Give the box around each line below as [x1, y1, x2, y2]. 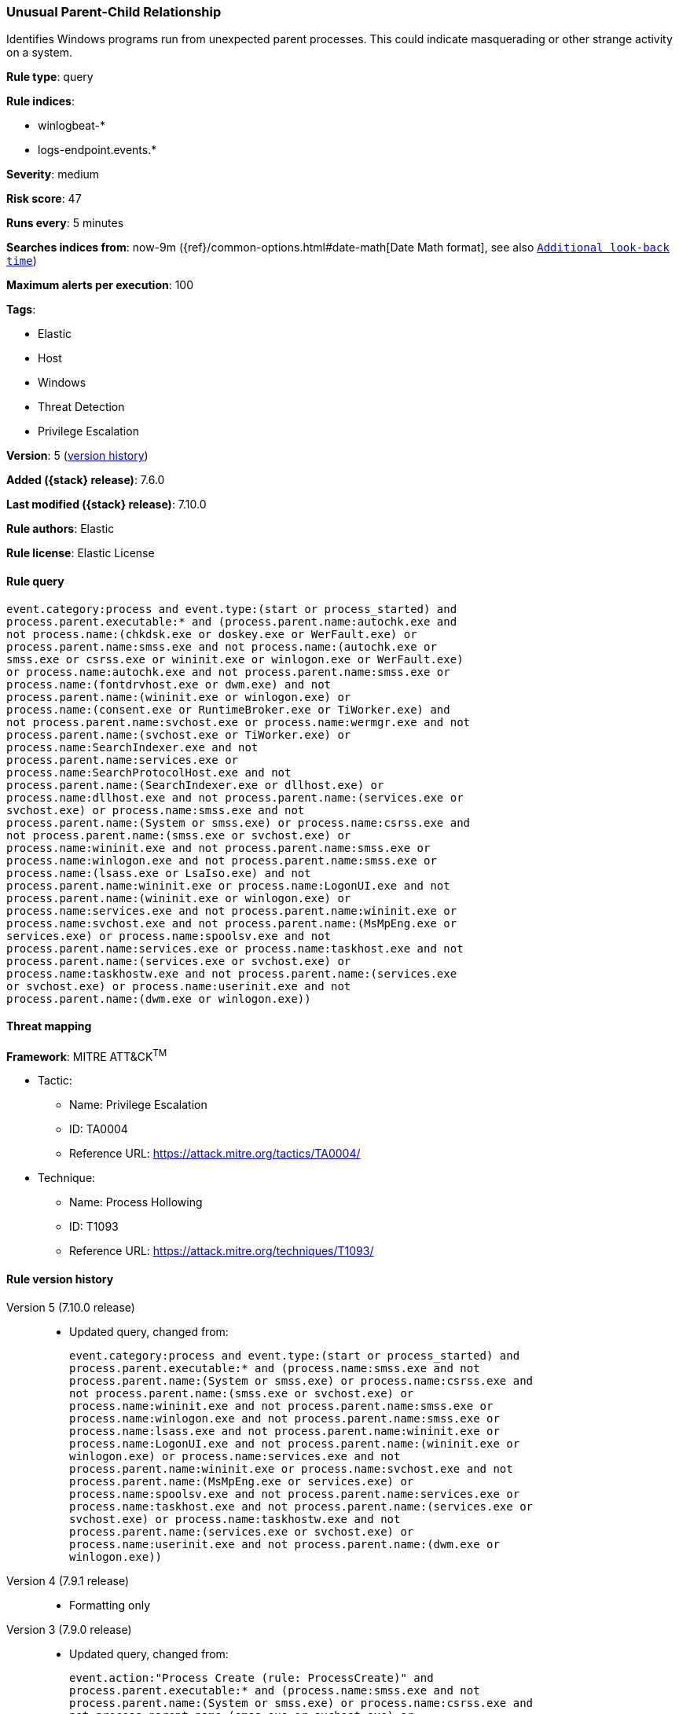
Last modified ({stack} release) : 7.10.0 [6, 497, 207, 512]
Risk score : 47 [6, 192, 82, 206]
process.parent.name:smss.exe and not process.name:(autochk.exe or [6, 640, 437, 653]
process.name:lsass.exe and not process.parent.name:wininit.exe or [69, 1424, 500, 1437]
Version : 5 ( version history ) [6, 449, 149, 463]
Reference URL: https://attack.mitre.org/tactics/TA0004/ [69, 1147, 361, 1161]
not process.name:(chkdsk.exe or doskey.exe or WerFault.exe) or [6, 627, 417, 640]
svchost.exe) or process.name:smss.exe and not [6, 803, 305, 817]
